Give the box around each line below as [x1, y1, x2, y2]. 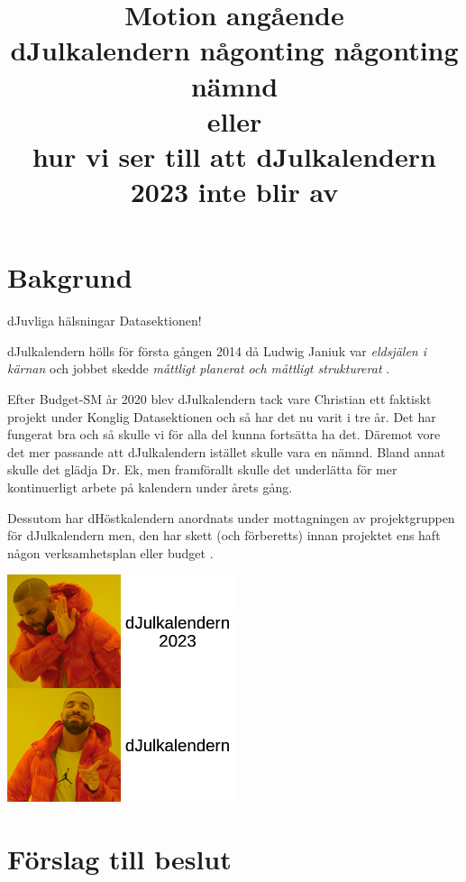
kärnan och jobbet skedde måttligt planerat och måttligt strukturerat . [7, 359, 390, 378]
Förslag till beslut [7, 841, 232, 877]
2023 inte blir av [130, 173, 339, 210]
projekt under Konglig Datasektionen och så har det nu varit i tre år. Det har [7, 407, 436, 426]
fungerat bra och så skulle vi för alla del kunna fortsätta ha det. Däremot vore [7, 425, 441, 444]
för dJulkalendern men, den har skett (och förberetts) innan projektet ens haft [7, 526, 441, 545]
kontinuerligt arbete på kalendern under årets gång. [7, 478, 293, 496]
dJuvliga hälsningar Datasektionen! [7, 311, 202, 330]
